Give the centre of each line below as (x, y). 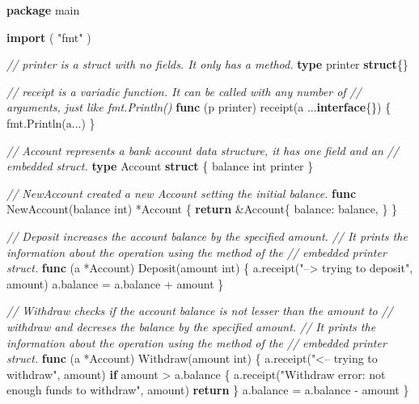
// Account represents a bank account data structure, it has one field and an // (203, 150)
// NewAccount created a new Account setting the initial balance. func (182, 193)
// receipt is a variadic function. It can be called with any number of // (184, 91)
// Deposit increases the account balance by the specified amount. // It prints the (207, 236)
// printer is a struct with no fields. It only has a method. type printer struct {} (207, 64)
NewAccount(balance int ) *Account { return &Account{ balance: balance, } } (202, 209)
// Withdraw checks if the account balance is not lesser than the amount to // (200, 311)
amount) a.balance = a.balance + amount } (115, 283)
